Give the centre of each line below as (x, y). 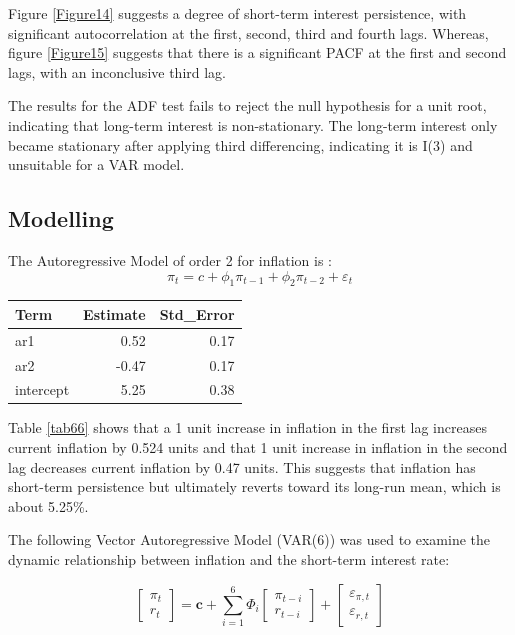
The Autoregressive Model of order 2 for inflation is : (170, 259)
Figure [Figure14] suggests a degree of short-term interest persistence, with (237, 13)
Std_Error (197, 313)
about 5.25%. (48, 505)
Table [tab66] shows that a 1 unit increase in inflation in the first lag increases (247, 427)
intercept (42, 389)
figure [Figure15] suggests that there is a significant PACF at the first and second (257, 52)
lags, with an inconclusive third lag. (117, 71)
